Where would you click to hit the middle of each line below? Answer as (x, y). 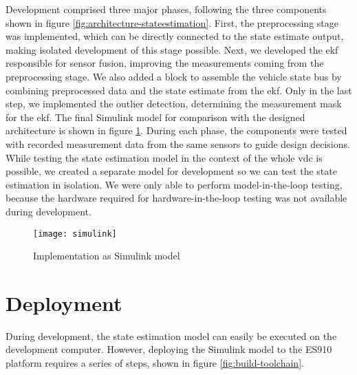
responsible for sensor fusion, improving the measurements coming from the (165, 63)
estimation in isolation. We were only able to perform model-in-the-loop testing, (174, 184)
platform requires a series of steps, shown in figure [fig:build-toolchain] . (155, 363)
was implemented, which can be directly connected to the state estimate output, (175, 36)
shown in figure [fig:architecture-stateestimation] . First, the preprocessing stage (172, 22)
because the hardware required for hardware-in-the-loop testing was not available (176, 198)
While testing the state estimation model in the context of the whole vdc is (164, 157)
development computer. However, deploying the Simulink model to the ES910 (169, 349)
